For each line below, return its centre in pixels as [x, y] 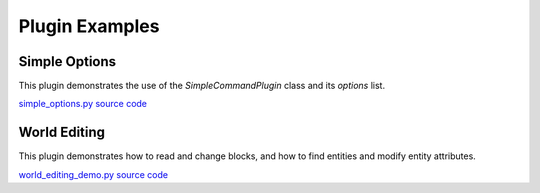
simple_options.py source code [83, 104]
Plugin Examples [89, 26]
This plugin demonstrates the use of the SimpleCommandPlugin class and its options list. [201, 86]
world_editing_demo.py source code [93, 174]
